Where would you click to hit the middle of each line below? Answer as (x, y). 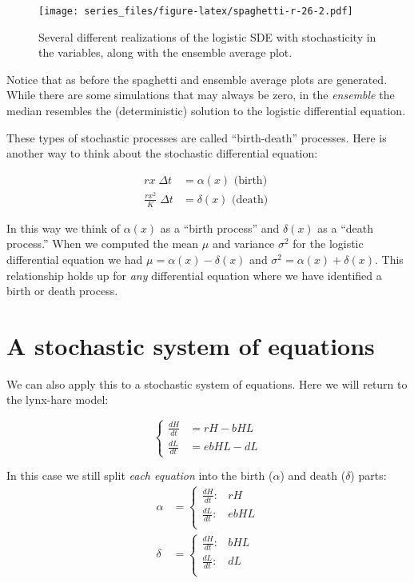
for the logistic (328, 244)
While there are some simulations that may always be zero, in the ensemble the (201, 95)
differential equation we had (75, 259)
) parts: (368, 475)
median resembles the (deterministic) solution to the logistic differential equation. (206, 111)
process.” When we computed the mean (103, 244)
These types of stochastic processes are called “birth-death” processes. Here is (197, 137)
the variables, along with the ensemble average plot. (165, 52)
